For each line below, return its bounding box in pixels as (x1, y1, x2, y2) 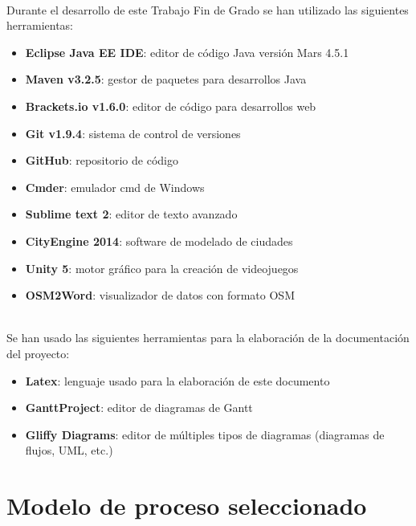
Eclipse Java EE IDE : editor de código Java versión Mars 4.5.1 (25, 43, 349, 60)
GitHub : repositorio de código (25, 152, 178, 169)
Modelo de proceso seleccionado (6, 489, 367, 522)
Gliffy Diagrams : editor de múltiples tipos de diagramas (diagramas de (25, 426, 385, 442)
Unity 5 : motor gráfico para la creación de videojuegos (25, 259, 299, 276)
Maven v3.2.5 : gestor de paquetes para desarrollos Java (25, 71, 307, 88)
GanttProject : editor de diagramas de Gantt (25, 399, 253, 416)
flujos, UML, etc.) (25, 442, 113, 459)
